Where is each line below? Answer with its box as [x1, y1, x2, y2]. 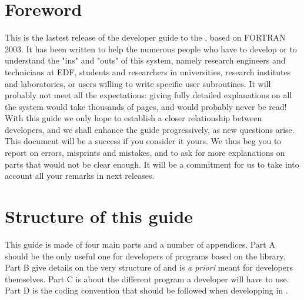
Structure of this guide [5, 204, 193, 228]
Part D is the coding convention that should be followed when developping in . [5, 284, 288, 296]
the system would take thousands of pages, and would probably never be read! [5, 100, 287, 112]
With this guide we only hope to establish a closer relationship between [5, 112, 262, 124]
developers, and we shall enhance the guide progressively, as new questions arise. [5, 123, 295, 135]
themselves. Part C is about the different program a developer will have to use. [5, 272, 289, 285]
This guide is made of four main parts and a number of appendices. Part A [5, 238, 275, 250]
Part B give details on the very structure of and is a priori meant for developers [5, 261, 293, 274]
